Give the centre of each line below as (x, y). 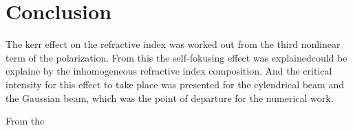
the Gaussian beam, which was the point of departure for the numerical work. (170, 97)
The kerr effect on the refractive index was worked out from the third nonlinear (173, 44)
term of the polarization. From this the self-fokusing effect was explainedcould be (176, 57)
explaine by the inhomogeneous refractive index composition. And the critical (169, 71)
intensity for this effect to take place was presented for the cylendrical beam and (175, 84)
